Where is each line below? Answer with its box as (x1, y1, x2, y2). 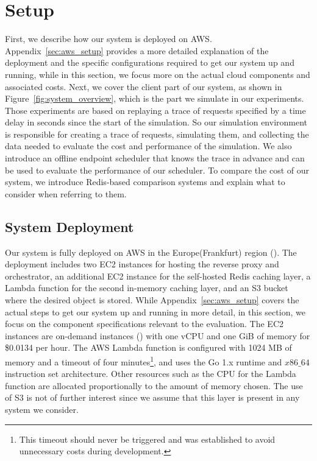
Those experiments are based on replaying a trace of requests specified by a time (5, 104, 306, 116)
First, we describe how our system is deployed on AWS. (5, 32, 212, 45)
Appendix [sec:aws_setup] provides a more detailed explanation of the (5, 44, 269, 57)
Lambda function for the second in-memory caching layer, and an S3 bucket (5, 281, 288, 294)
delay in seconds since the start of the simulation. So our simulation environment (5, 116, 308, 128)
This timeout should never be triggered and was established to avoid (19, 432, 276, 445)
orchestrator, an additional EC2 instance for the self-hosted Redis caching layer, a (5, 269, 311, 282)
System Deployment (5, 217, 134, 236)
